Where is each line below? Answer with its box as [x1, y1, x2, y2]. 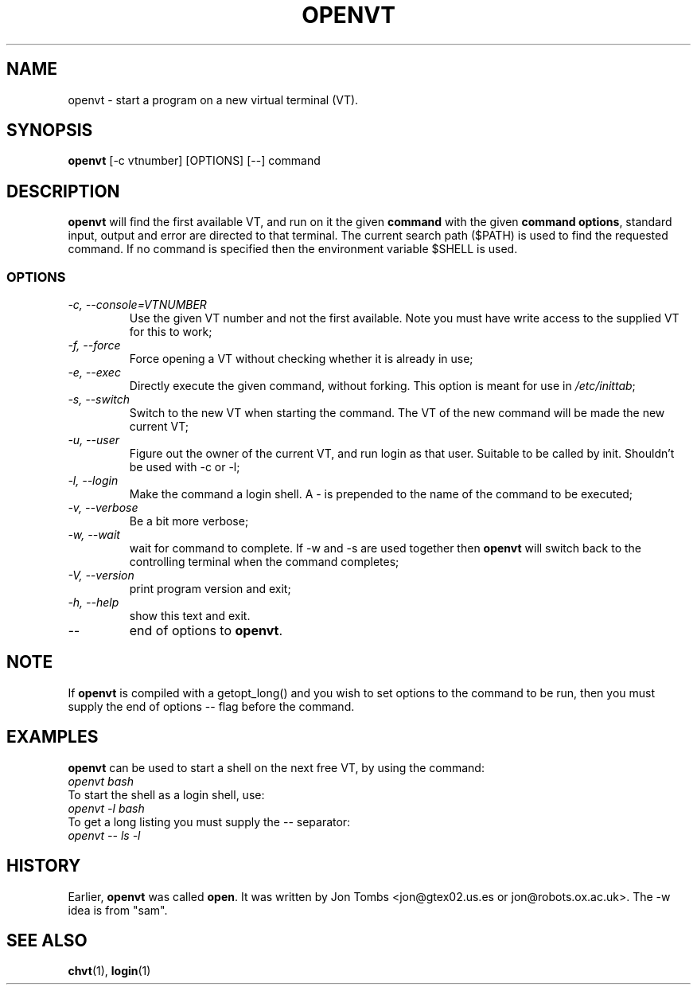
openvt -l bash [68, 801, 145, 815]
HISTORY [6, 856, 81, 876]
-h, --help [68, 595, 119, 610]
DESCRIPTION [6, 181, 120, 201]
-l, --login [68, 474, 119, 488]
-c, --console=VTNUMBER [68, 298, 207, 312]
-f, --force [68, 338, 121, 353]
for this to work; [129, 325, 212, 339]
